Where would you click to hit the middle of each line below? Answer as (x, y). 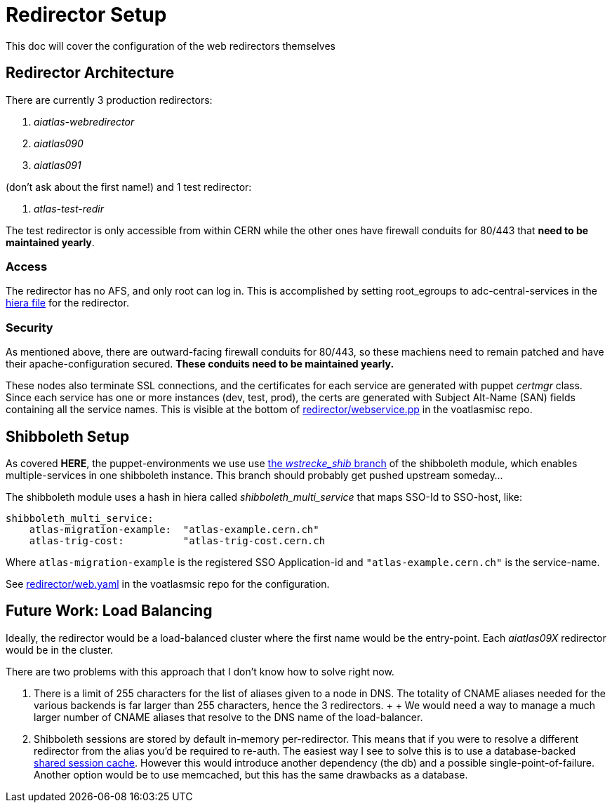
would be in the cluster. (60, 649)
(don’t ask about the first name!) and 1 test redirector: (129, 187)
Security (29, 327)
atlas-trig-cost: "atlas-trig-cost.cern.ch (177, 540)
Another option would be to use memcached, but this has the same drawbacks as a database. (251, 774)
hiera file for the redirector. (67, 303)
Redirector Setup (86, 15)
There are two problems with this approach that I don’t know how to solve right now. (200, 671)
